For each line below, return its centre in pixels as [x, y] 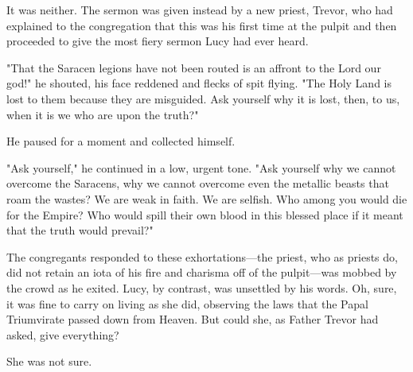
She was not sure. [49, 361]
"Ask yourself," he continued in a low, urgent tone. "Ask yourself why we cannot [201, 167]
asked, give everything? [63, 334]
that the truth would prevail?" [80, 230]
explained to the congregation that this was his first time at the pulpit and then [202, 25]
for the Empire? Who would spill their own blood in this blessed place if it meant [205, 214]
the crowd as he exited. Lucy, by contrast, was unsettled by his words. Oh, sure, [202, 287]
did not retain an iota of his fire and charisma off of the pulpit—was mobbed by [202, 272]
